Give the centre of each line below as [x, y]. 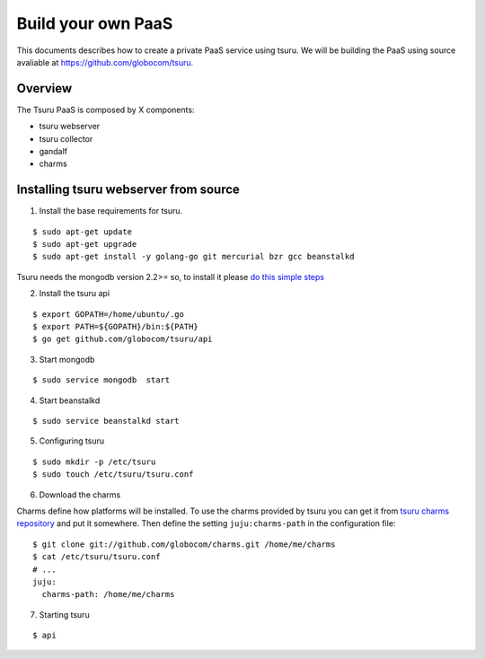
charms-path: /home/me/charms [108, 594]
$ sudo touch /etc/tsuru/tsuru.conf [113, 474]
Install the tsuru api [75, 294]
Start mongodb [67, 359]
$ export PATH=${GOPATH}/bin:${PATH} [116, 327]
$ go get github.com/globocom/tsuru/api [123, 339]
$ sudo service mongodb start [101, 380]
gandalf [53, 152]
